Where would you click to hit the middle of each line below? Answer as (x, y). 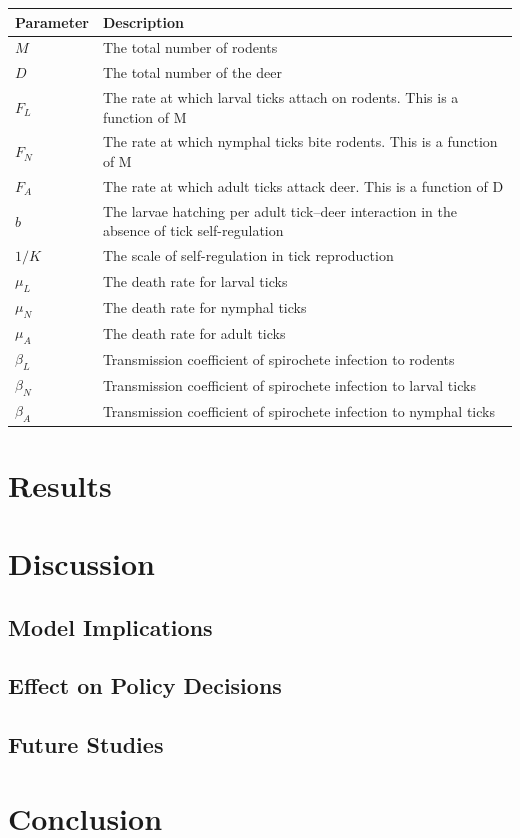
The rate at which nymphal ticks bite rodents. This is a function (300, 141)
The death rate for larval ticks (195, 280)
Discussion (81, 563)
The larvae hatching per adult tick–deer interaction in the (279, 210)
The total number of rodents (190, 47)
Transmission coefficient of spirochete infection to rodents (278, 358)
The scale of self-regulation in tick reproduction (248, 255)
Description (143, 21)
